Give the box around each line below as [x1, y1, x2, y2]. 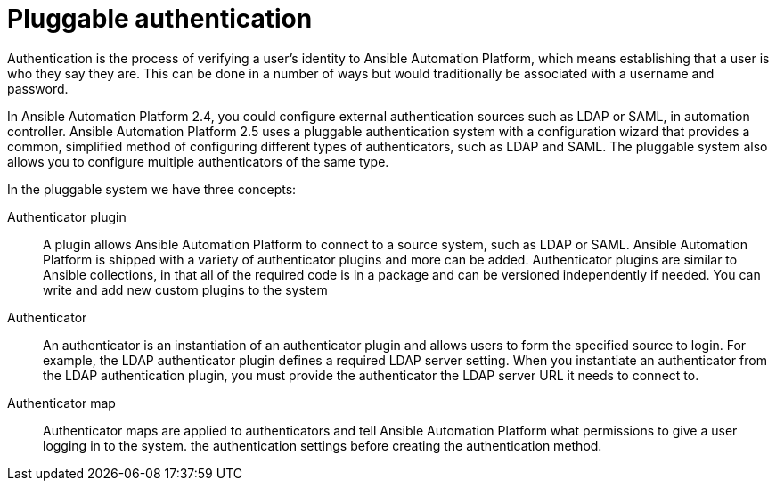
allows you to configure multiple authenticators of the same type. [7, 153, 389, 169]
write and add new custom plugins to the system [43, 281, 328, 297]
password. [7, 80, 69, 96]
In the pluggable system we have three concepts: [7, 181, 297, 197]
